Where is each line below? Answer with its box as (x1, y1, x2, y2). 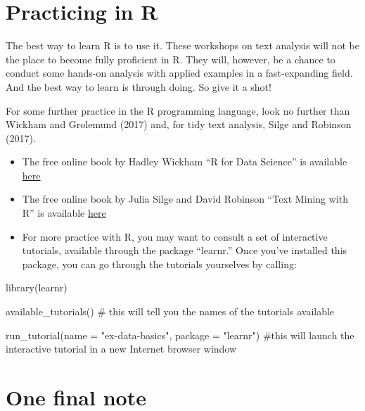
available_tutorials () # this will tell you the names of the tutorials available (6, 304, 335, 319)
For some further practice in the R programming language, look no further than (6, 103, 350, 118)
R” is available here (22, 205, 106, 220)
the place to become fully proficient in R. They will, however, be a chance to (6, 51, 335, 66)
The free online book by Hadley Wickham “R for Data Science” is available (22, 154, 347, 169)
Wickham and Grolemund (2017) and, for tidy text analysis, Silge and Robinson (6, 117, 352, 132)
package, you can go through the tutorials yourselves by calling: (22, 256, 297, 271)
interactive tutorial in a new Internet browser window (6, 341, 237, 356)
